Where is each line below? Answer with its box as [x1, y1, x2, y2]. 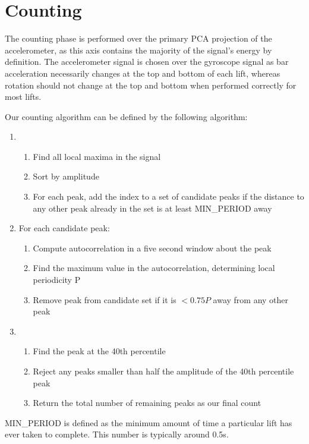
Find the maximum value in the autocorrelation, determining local [33, 262, 275, 274]
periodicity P [33, 273, 81, 286]
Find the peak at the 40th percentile [33, 345, 166, 357]
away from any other [213, 293, 289, 306]
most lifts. [5, 90, 42, 103]
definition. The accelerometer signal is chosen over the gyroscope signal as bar [5, 55, 289, 68]
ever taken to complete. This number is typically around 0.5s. [5, 428, 229, 440]
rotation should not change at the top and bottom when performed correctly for [5, 78, 297, 91]
